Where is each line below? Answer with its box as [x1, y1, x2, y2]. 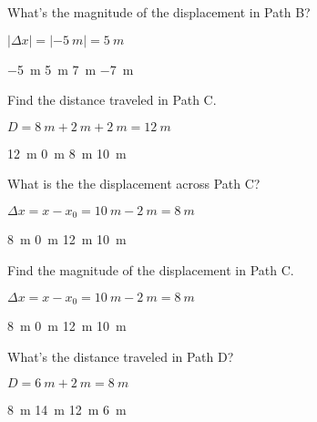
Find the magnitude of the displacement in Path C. [7, 261, 294, 280]
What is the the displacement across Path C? [7, 174, 261, 193]
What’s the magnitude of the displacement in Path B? [7, 3, 311, 21]
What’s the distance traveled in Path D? [7, 346, 234, 365]
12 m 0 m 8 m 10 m [7, 143, 127, 162]
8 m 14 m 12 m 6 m [7, 400, 127, 419]
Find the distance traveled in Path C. [7, 90, 217, 109]
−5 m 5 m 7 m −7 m [7, 59, 134, 78]
